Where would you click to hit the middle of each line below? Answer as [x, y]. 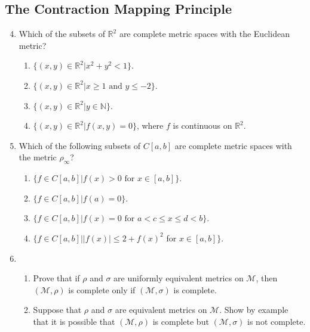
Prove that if [56, 278]
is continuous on [202, 125]
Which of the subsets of [62, 34]
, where [150, 125]
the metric [38, 157]
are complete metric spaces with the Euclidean [204, 34]
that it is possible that [74, 321]
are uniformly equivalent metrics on [179, 278]
